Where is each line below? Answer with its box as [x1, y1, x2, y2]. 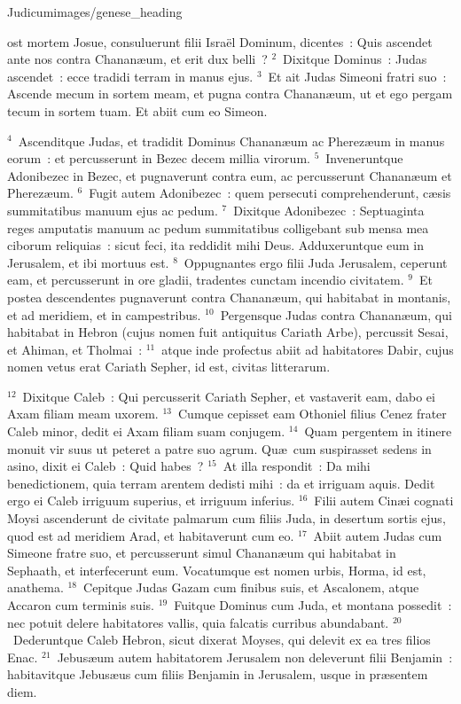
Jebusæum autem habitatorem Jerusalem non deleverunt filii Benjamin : [57, 647, 453, 666]
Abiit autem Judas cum [313, 526, 442, 544]
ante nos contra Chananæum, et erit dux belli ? [7, 50, 268, 68]
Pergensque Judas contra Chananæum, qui [220, 305, 452, 324]
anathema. [7, 578, 64, 597]
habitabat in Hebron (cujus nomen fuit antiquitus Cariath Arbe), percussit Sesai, [7, 323, 449, 341]
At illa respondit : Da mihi [223, 457, 371, 475]
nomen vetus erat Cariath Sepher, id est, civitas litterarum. [7, 357, 331, 376]
